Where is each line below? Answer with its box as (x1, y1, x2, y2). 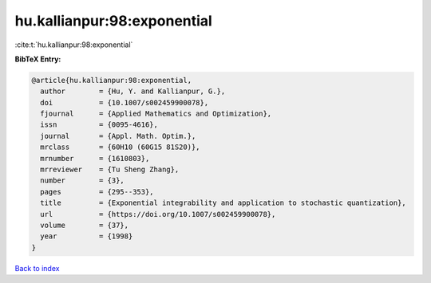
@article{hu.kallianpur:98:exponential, (31, 76, 192, 85)
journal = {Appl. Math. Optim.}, (40, 132, 196, 140)
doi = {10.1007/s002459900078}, (40, 98, 209, 107)
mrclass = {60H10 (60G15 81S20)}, (40, 143, 200, 151)
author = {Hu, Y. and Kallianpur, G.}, (40, 87, 226, 96)
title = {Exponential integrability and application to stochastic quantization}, (40, 198, 406, 207)
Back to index (14, 263, 60, 273)
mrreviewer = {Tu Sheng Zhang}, (40, 165, 180, 175)
